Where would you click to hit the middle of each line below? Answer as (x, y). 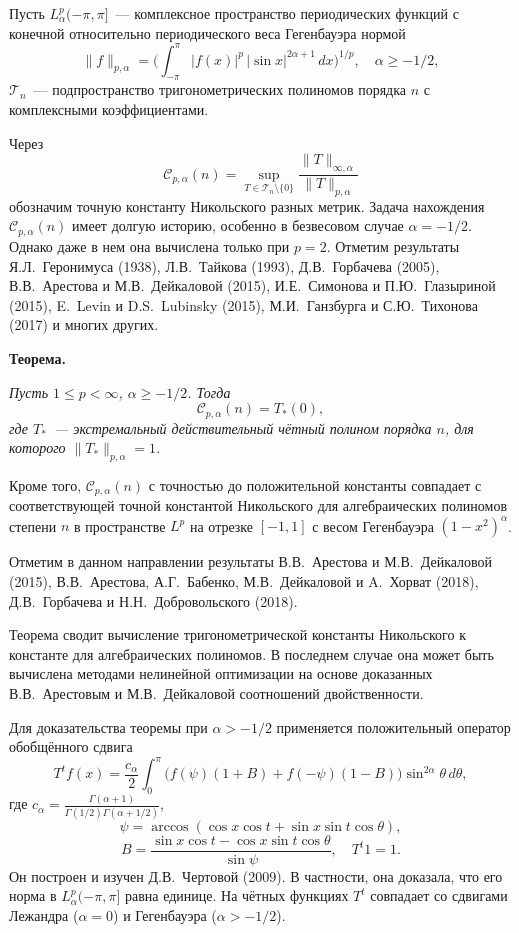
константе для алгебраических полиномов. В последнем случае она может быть (251, 653)
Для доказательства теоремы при (108, 726)
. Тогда (209, 391)
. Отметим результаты (393, 245)
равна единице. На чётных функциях (236, 895)
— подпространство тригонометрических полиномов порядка (220, 89)
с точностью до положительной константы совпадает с (315, 484)
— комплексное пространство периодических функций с (287, 13)
